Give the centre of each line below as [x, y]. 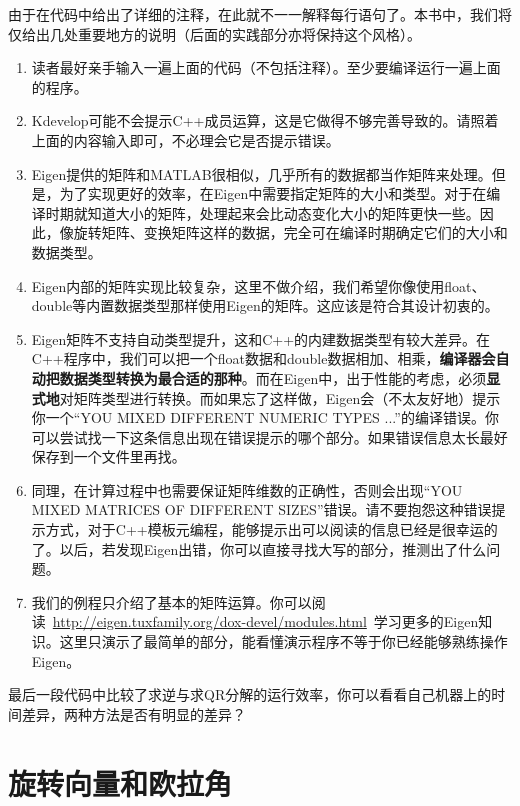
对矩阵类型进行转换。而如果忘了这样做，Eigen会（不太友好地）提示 [280, 397]
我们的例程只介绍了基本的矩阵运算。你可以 [171, 601]
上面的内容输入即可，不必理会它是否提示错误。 [185, 139]
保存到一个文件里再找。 [108, 456]
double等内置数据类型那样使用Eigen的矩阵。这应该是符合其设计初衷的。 [265, 305]
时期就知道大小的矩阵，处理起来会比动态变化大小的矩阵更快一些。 [262, 212]
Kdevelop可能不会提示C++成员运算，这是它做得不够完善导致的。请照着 [265, 120]
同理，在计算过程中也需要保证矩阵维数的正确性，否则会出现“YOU [247, 489]
